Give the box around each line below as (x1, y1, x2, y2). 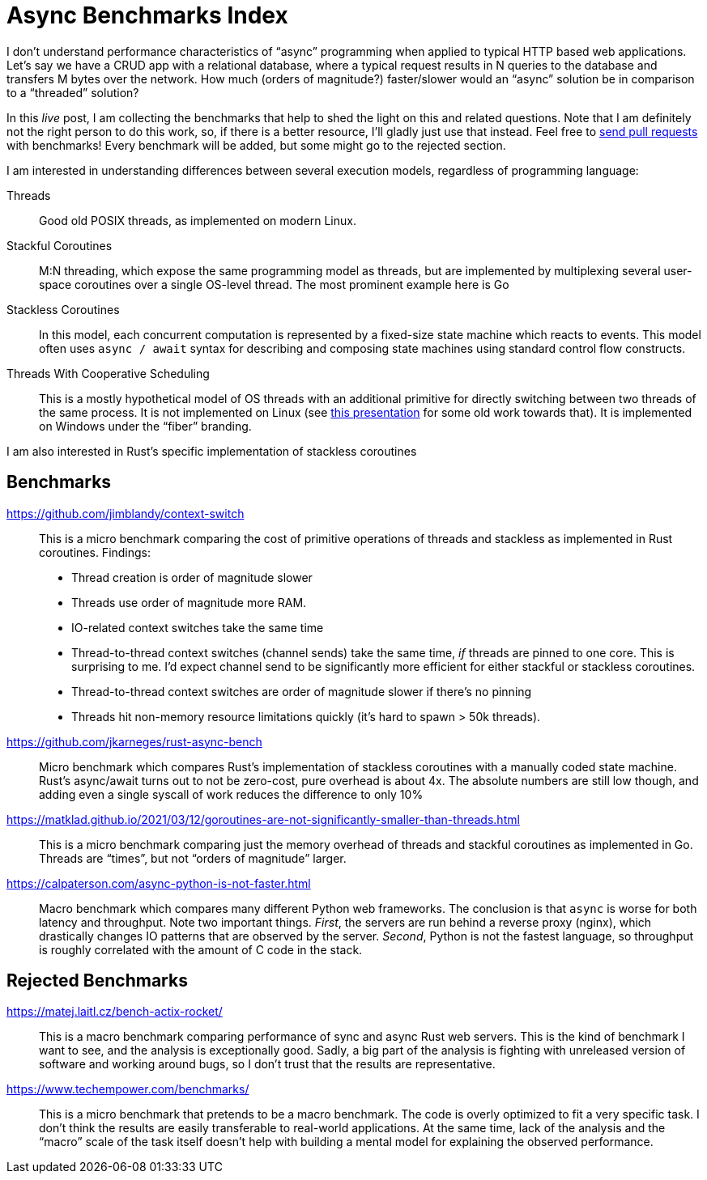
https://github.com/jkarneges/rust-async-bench (6, 734, 262, 749)
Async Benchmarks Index (6, 2, 288, 29)
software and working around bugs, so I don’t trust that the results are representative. (39, 1057, 496, 1072)
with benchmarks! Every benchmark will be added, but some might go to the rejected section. (6, 138, 506, 152)
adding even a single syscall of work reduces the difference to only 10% (39, 787, 424, 801)
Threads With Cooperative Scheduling (6, 366, 210, 380)
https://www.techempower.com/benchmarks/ (6, 1082, 249, 1097)
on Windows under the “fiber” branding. (39, 418, 252, 433)
